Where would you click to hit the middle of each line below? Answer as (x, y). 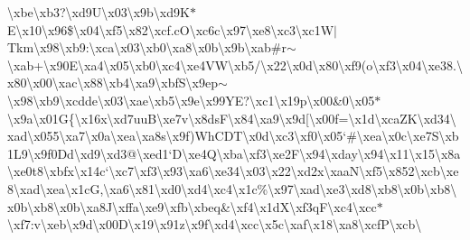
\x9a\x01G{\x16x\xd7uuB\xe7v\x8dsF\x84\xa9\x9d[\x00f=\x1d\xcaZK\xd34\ (232, 118)
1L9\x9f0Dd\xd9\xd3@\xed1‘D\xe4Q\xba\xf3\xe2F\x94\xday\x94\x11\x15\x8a (234, 153)
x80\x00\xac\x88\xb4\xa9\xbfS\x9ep (113, 83)
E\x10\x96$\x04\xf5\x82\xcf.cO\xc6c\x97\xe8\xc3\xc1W (171, 29)
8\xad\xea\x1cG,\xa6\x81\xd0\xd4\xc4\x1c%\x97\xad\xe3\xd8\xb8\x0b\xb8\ (232, 188)
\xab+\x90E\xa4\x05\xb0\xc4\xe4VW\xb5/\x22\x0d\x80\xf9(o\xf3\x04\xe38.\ (235, 65)
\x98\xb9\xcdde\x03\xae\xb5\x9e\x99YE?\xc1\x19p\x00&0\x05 (191, 100)
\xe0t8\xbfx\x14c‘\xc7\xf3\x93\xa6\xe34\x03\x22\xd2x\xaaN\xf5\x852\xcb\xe (233, 171)
